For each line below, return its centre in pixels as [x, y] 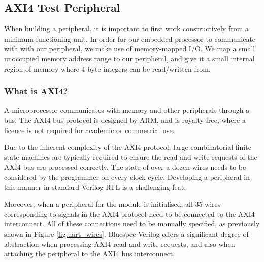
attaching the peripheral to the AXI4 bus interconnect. [90, 254]
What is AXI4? [36, 91]
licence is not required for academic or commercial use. [89, 130]
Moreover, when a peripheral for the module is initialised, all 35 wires [112, 204]
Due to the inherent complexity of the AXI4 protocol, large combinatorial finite [128, 147]
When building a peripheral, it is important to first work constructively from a [127, 29]
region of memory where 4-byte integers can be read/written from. [107, 68]
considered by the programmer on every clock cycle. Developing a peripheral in [127, 176]
